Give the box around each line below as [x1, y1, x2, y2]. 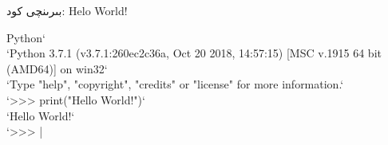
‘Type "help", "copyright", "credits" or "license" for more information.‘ [6, 76, 344, 92]
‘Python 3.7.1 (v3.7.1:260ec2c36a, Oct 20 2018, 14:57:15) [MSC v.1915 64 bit [6, 45, 382, 61]
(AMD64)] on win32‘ [6, 60, 108, 76]
